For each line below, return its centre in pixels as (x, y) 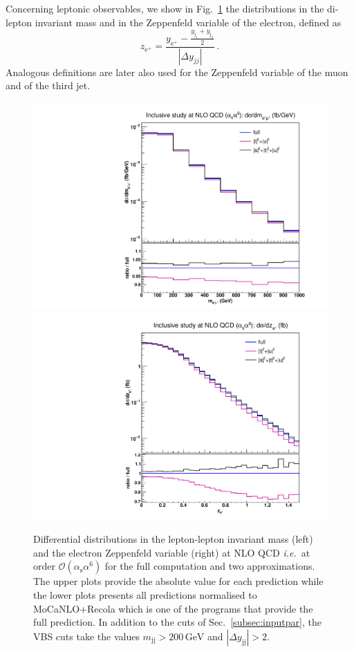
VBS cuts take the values (86, 636)
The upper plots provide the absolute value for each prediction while (178, 581)
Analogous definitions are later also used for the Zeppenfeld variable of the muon (177, 72)
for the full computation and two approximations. (210, 566)
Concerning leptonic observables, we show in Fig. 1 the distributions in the (165, 8)
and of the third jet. (48, 85)
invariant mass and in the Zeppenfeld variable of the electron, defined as (188, 22)
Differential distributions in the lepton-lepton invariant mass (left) (173, 539)
